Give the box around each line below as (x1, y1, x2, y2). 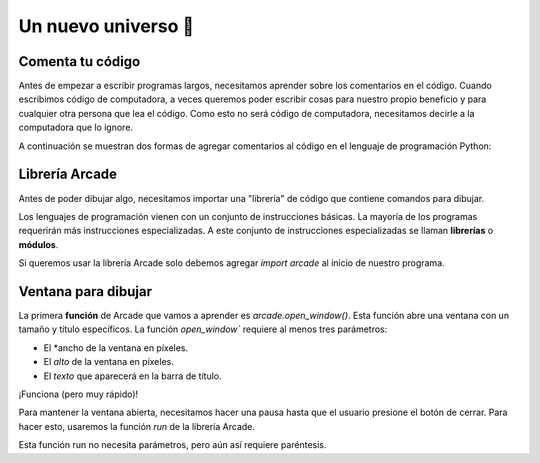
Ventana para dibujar (18, 283, 152, 300)
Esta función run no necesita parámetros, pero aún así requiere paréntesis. (18, 439, 327, 451)
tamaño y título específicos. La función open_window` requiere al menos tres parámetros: (18, 323, 388, 335)
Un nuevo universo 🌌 (18, 15, 195, 37)
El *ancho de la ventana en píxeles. (43, 341, 189, 354)
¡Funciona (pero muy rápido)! (18, 388, 139, 400)
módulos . (18, 238, 59, 250)
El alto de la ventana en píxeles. (43, 356, 175, 368)
